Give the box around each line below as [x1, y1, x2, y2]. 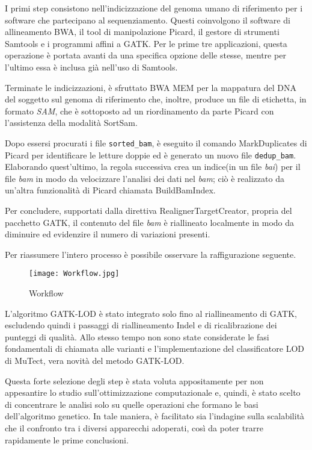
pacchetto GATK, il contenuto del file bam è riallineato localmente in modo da [5, 216, 295, 228]
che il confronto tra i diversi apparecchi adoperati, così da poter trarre [5, 422, 263, 434]
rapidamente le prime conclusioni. [5, 433, 129, 446]
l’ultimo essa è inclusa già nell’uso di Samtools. [5, 60, 178, 73]
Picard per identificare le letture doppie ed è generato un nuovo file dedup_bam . [5, 148, 296, 161]
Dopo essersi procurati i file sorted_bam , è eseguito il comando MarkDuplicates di [5, 136, 307, 149]
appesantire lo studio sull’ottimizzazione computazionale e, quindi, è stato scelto [5, 386, 301, 399]
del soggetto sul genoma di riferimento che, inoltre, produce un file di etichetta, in [5, 93, 307, 105]
